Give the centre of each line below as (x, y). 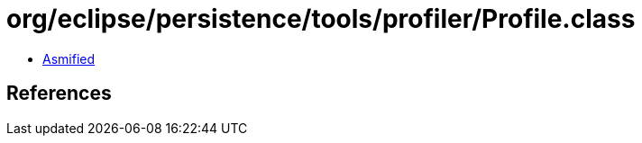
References (59, 94)
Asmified (69, 58)
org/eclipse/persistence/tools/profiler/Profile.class (321, 19)
